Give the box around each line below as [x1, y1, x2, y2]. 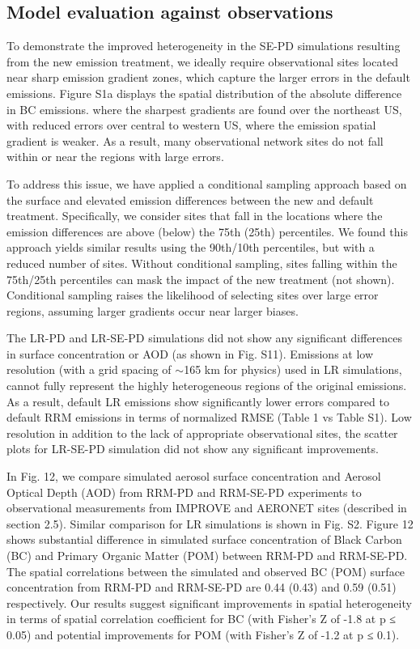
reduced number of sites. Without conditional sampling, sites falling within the [6, 254, 397, 271]
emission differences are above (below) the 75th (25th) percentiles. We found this [6, 223, 408, 240]
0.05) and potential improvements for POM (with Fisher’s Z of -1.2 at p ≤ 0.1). [6, 626, 400, 643]
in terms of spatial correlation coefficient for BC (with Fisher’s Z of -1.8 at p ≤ [6, 610, 397, 627]
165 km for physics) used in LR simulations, [184, 361, 402, 378]
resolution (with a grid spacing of [6, 361, 172, 378]
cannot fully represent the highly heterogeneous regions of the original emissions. [6, 377, 407, 394]
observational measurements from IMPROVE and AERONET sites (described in [6, 499, 407, 516]
